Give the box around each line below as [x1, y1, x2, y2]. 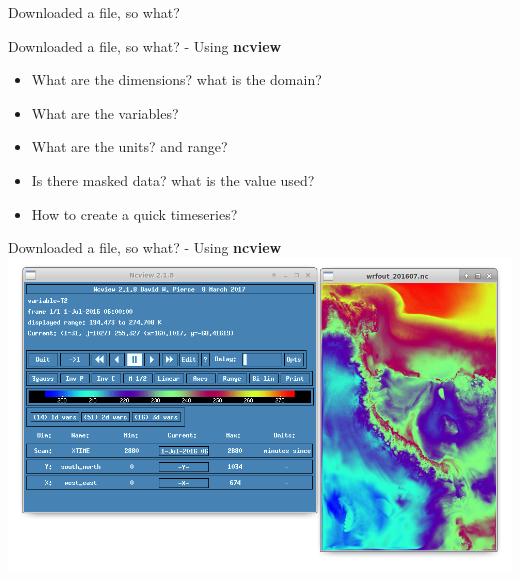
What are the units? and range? [31, 136, 228, 157]
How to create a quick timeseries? [31, 203, 238, 224]
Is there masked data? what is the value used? [31, 169, 315, 190]
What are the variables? [31, 102, 179, 123]
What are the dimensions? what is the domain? [31, 69, 322, 90]
